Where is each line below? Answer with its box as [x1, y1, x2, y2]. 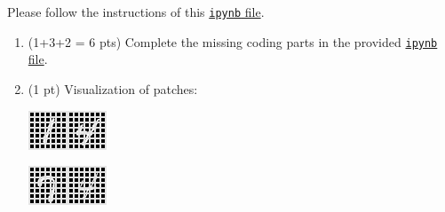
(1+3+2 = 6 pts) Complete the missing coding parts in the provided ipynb [28, 32, 438, 51]
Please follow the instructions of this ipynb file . [7, 3, 265, 20]
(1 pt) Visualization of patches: [28, 79, 198, 98]
